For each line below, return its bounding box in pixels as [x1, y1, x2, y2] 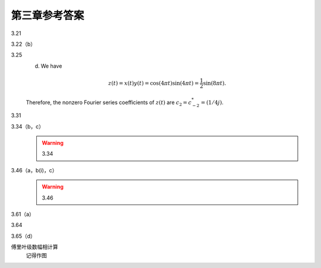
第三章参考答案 [11, 9, 84, 22]
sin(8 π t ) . [203, 80, 226, 86]
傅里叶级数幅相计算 [11, 244, 58, 251]
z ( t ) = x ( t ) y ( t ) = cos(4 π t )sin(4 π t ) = [108, 80, 199, 86]
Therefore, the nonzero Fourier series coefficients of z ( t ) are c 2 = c [26, 99, 192, 107]
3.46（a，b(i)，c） [11, 166, 58, 174]
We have [40, 62, 62, 70]
